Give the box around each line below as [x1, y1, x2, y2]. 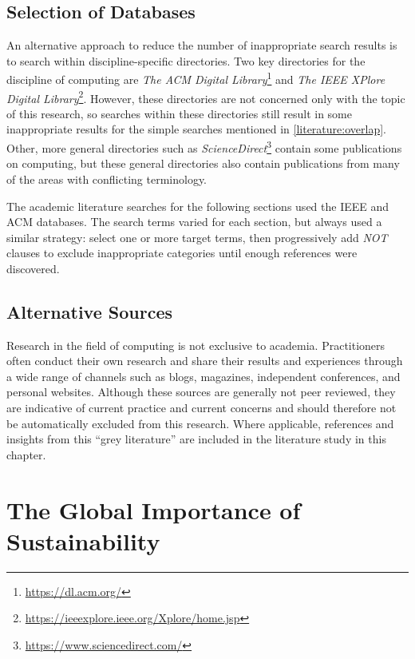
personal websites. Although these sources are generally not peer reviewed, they [6, 383, 396, 400]
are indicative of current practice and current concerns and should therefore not [6, 399, 397, 416]
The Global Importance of [6, 493, 301, 526]
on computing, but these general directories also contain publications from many [6, 155, 400, 172]
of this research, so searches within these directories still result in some [6, 105, 352, 121]
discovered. [6, 260, 60, 276]
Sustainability [6, 524, 160, 557]
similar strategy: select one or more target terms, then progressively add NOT [6, 228, 388, 245]
